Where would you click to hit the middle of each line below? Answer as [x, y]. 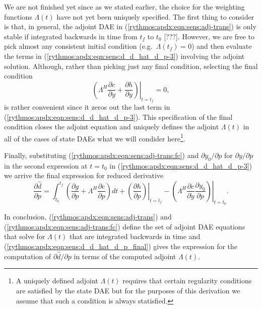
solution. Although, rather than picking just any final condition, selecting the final [131, 66]
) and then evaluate [222, 46]
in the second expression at [46, 165]
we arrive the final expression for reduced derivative [84, 175]
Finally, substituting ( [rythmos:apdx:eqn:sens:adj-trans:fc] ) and [102, 155]
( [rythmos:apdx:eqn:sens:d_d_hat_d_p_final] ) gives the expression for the [121, 246]
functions [18, 16]
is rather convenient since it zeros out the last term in [87, 106]
